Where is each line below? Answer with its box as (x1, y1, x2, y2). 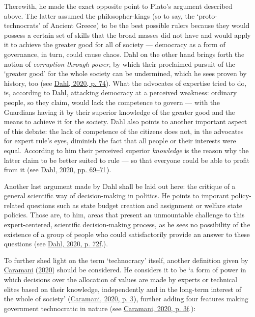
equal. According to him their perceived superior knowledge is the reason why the (4, 145, 249, 155)
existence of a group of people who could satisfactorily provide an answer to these (4, 229, 250, 239)
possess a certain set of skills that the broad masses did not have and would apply (4, 29, 251, 40)
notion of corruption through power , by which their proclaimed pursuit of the (4, 58, 235, 69)
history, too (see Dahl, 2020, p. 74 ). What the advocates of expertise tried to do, (4, 78, 247, 88)
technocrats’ (4, 20, 41, 30)
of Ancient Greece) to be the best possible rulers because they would (42, 20, 250, 30)
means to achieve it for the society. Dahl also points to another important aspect (4, 116, 247, 127)
